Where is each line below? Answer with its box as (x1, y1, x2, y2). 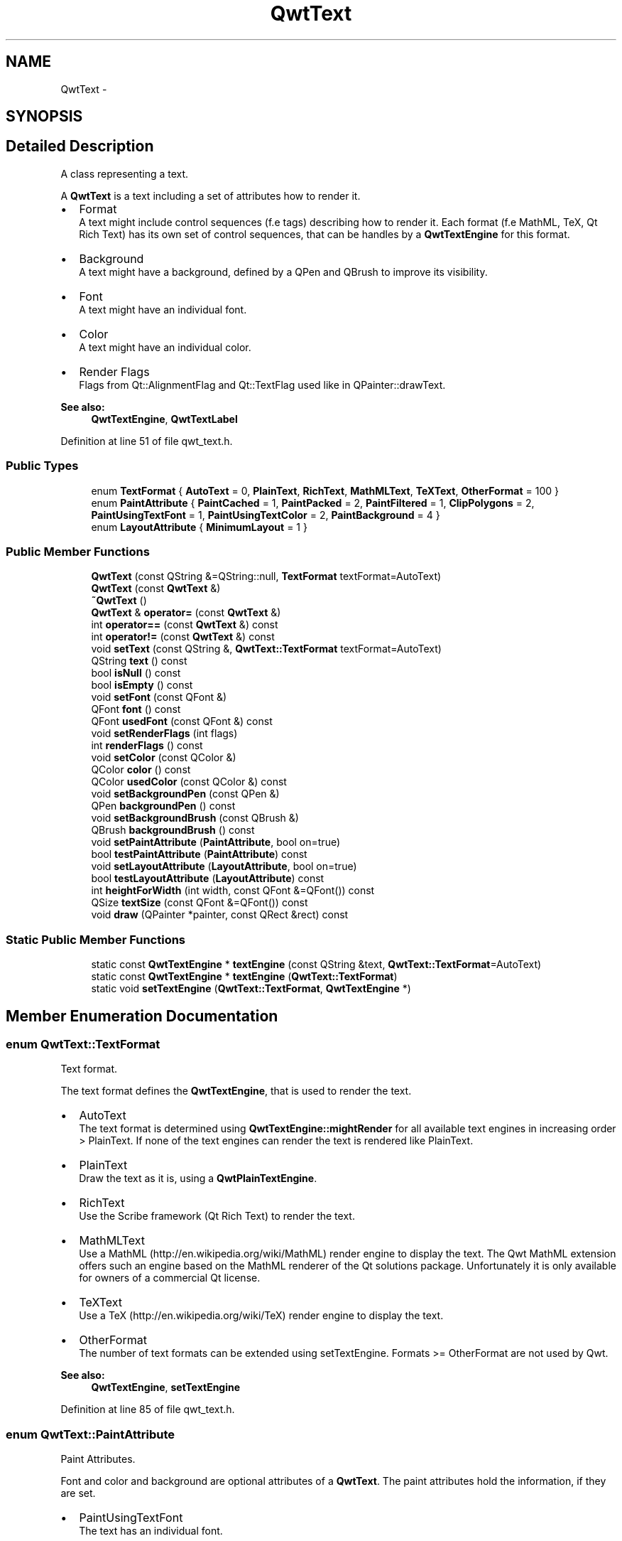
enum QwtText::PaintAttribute (6, 1427, 175, 1441)
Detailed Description (6, 137, 154, 156)
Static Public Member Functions (6, 932, 186, 947)
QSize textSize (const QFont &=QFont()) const (91, 896, 308, 909)
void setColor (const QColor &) (91, 751, 236, 764)
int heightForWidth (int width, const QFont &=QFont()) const (91, 884, 375, 897)
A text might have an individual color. (79, 340, 251, 353)
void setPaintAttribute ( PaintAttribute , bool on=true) (91, 836, 341, 849)
